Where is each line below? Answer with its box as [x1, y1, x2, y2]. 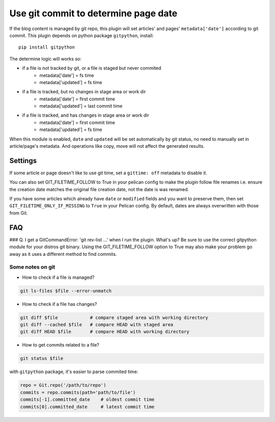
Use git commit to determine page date [9, 8, 178, 19]
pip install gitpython [18, 44, 75, 50]
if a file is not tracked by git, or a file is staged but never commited [22, 65, 161, 71]
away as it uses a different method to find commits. [9, 251, 117, 257]
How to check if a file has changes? [22, 301, 97, 307]
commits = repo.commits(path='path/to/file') [20, 389, 136, 395]
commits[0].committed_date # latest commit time [20, 404, 155, 410]
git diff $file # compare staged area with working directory [20, 314, 208, 321]
